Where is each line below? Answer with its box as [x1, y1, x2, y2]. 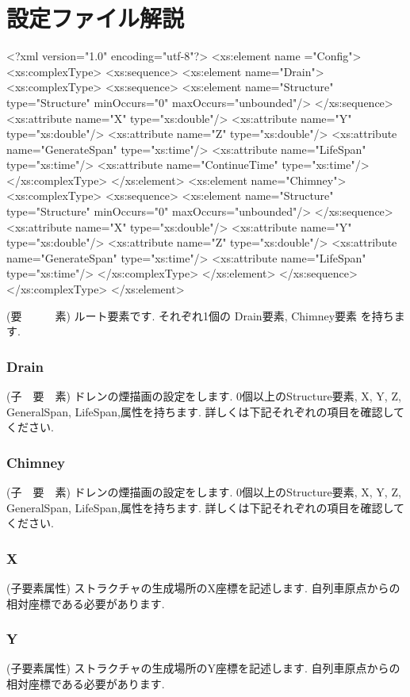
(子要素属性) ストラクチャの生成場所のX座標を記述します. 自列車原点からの [6, 580, 400, 596]
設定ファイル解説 [6, 2, 185, 34]
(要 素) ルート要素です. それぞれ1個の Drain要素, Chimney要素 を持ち [6, 307, 394, 324]
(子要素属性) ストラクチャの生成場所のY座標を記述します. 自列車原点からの [6, 660, 400, 676]
